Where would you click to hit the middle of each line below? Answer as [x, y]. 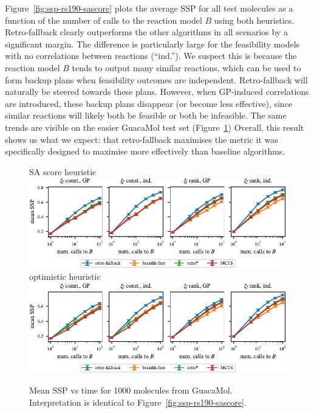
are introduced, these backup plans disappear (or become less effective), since [149, 103]
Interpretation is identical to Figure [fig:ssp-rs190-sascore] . [138, 402]
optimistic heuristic [65, 276]
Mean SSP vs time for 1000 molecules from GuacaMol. [131, 390]
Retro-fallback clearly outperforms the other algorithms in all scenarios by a [146, 32]
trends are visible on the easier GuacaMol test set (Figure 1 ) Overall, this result [155, 127]
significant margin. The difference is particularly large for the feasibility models [152, 43]
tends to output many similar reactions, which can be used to [186, 67]
